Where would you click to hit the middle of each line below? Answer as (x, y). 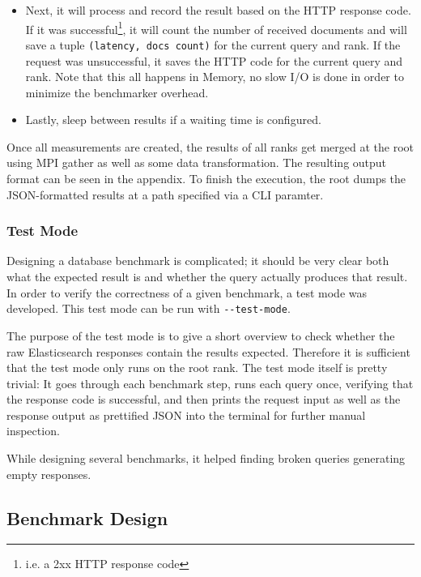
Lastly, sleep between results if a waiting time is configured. (173, 120)
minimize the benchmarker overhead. (117, 92)
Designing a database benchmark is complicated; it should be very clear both (198, 261)
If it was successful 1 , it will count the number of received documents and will (216, 28)
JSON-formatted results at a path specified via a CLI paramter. (165, 194)
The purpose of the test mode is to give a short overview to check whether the (201, 335)
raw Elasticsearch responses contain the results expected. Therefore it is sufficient (208, 351)
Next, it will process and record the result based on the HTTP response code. (218, 10)
